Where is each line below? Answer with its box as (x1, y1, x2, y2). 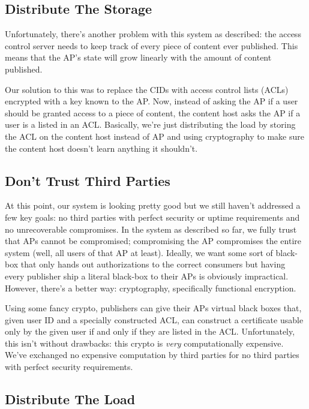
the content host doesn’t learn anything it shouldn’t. (5, 142, 198, 154)
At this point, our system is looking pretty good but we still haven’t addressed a (5, 199, 301, 212)
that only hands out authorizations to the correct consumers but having (20, 258, 286, 270)
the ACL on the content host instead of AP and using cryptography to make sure (5, 130, 304, 142)
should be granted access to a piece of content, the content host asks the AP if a (5, 106, 301, 119)
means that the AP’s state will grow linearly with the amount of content (5, 51, 272, 64)
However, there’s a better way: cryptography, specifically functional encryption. (5, 281, 296, 294)
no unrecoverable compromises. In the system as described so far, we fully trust (5, 222, 297, 235)
